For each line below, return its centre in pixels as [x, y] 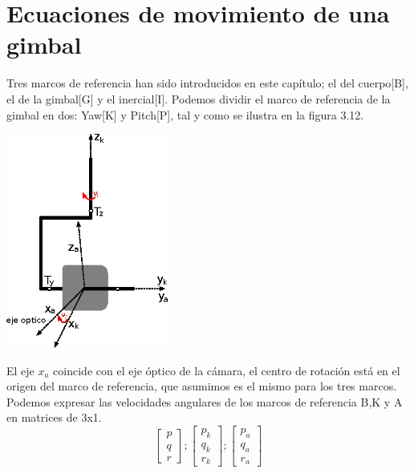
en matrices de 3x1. [54, 417]
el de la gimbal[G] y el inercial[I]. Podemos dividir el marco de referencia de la [199, 98]
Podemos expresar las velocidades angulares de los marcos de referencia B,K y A [205, 401]
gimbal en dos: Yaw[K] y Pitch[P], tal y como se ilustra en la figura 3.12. [185, 114]
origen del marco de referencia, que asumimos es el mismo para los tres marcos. [202, 386]
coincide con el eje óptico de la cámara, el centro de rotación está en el [227, 370]
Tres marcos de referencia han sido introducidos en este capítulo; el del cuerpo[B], [207, 83]
